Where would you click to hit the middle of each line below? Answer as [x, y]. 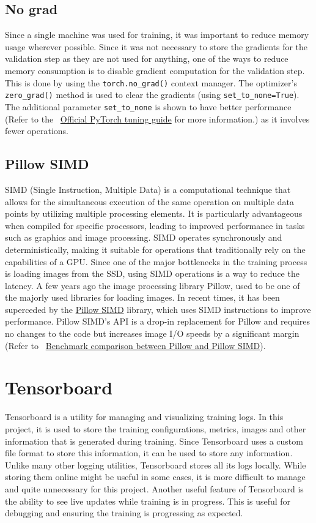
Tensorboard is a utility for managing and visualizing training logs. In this [144, 417]
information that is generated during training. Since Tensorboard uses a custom [154, 441]
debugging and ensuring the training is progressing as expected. [124, 513]
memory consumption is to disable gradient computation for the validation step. [155, 70]
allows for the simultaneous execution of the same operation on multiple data [149, 201]
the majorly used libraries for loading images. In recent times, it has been [142, 297]
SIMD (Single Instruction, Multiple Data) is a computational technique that [148, 189]
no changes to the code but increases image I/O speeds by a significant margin [152, 333]
